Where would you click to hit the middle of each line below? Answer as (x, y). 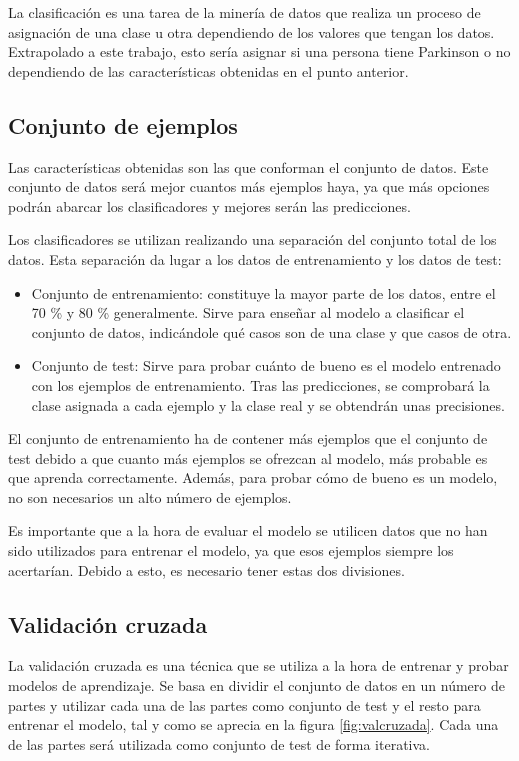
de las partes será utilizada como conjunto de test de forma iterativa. (219, 743)
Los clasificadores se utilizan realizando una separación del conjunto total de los (252, 239)
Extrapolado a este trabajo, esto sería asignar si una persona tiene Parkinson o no (259, 51)
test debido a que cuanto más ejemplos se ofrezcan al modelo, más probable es (248, 457)
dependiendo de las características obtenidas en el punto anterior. (208, 70)
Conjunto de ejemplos (123, 124)
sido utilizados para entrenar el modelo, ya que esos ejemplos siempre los (231, 550)
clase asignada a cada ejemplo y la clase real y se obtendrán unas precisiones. (268, 404)
